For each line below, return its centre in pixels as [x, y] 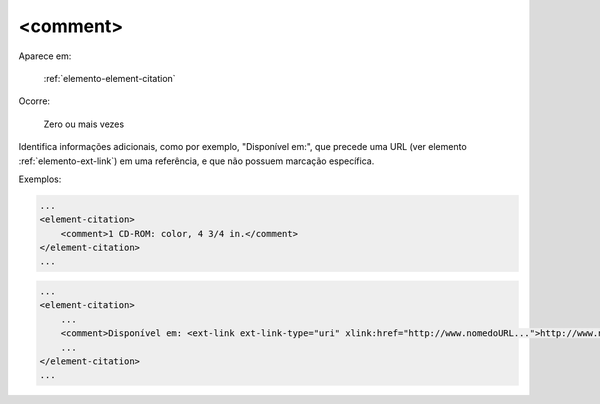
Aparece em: [45, 56]
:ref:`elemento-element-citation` [109, 78]
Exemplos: [40, 179]
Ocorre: [34, 101]
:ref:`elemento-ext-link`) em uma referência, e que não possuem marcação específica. [196, 161]
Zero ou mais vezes [84, 124]
